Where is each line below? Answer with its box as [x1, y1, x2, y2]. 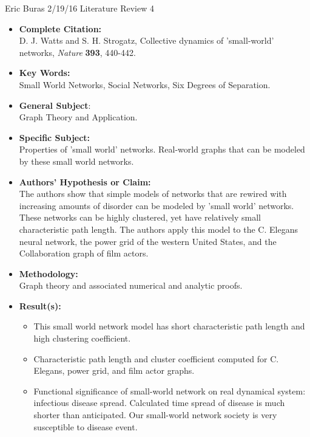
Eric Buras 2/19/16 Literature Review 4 [5, 2, 154, 14]
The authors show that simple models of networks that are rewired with [19, 187, 287, 200]
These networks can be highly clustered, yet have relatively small [19, 211, 261, 224]
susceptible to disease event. [33, 420, 138, 433]
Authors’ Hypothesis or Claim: [19, 175, 151, 188]
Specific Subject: [19, 131, 90, 143]
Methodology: [19, 267, 78, 280]
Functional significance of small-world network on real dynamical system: [33, 384, 306, 397]
